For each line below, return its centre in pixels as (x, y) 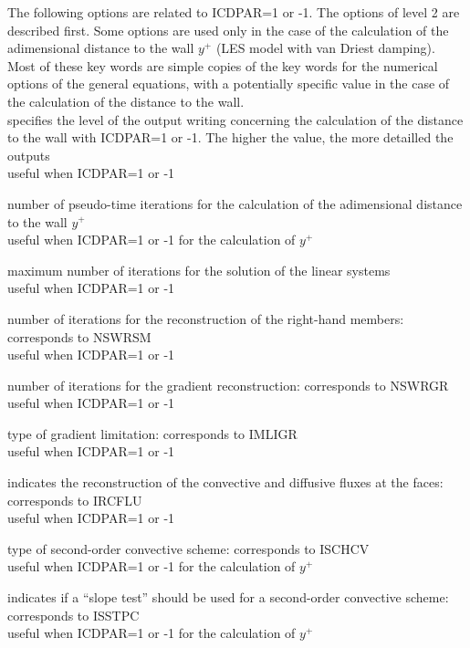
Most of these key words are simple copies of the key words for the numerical (223, 65)
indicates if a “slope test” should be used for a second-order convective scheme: (228, 597)
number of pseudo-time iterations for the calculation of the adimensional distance (235, 203)
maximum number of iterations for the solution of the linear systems (199, 270)
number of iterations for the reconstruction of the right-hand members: (206, 318)
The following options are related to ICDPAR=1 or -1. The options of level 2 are (234, 12)
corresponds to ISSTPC (73, 615)
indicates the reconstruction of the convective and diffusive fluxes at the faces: (225, 482)
